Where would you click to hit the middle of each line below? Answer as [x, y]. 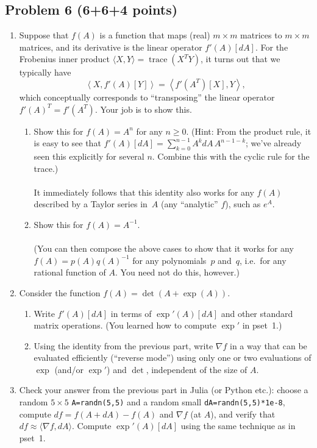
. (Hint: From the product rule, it [249, 131]
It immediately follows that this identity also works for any [144, 192]
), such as [243, 204]
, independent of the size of [197, 369]
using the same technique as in [238, 426]
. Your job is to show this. [143, 109]
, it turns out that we [240, 59]
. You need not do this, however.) [177, 272]
